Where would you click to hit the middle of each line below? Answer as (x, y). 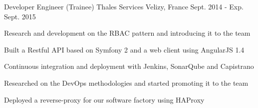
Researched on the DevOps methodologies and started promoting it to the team (126, 82)
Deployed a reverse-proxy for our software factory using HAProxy (104, 99)
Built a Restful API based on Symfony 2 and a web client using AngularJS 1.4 (124, 49)
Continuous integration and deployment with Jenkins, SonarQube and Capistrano (129, 66)
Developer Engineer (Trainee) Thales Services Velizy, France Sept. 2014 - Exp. (124, 6)
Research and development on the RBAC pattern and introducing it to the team (127, 33)
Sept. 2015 (20, 16)
